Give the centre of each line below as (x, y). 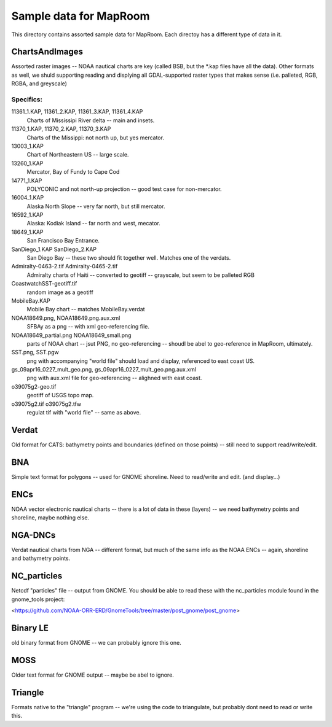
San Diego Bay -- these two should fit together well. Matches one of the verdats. (129, 258)
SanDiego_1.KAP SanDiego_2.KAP (54, 249)
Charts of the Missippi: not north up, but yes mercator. (95, 138)
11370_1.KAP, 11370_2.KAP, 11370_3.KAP (61, 129)
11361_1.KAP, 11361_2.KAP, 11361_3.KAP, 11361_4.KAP (77, 112)
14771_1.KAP (27, 181)
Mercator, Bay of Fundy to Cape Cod (73, 172)
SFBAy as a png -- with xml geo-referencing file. (88, 327)
